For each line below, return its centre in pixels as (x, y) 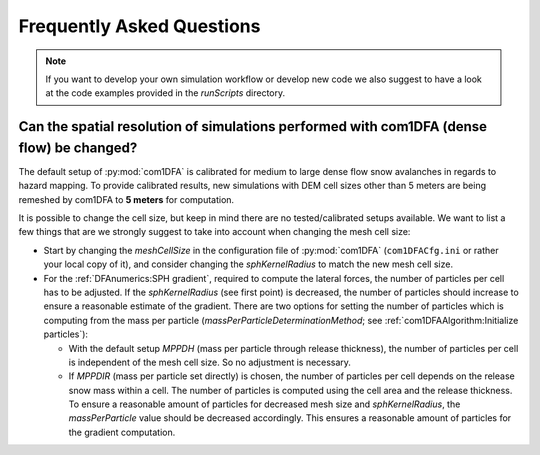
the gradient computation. (122, 432)
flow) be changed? (78, 147)
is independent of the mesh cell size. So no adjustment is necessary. (210, 362)
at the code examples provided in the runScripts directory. (165, 93)
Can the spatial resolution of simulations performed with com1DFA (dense (252, 126)
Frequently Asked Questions (139, 26)
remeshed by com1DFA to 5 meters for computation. (126, 199)
